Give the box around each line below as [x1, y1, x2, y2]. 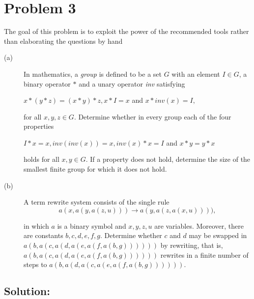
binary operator [24, 78, 71, 89]
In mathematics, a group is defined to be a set [24, 68, 162, 79]
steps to [24, 259, 47, 269]
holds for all [24, 154, 59, 164]
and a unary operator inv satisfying [79, 78, 185, 89]
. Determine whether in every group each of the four [74, 111, 231, 121]
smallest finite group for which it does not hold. [24, 164, 167, 174]
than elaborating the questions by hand [4, 35, 123, 46]
